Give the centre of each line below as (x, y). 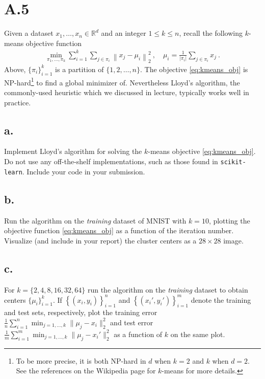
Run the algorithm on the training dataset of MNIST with (95, 220)
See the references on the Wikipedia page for (86, 371)
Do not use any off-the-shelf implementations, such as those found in (111, 161)
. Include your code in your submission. (84, 171)
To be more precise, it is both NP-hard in (81, 360)
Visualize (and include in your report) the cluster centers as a (100, 240)
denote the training (221, 299)
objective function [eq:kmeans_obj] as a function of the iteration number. (119, 230)
